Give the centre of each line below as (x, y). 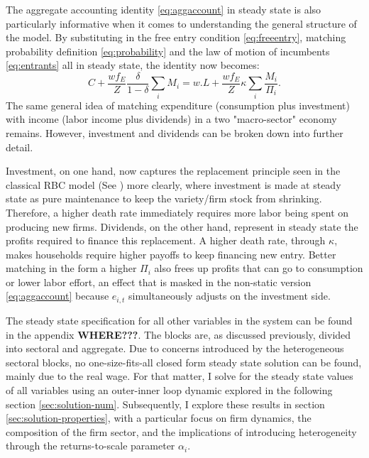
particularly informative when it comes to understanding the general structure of (181, 23)
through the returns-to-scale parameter (90, 446)
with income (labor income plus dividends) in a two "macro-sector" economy (171, 119)
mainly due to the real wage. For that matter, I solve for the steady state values (180, 376)
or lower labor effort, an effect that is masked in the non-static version (159, 282)
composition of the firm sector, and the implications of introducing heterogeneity (181, 431)
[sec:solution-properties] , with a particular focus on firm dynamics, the (159, 418)
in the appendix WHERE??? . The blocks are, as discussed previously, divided (178, 334)
